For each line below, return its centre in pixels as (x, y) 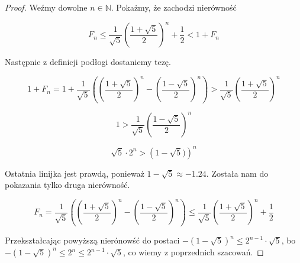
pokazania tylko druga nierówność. (67, 185)
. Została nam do (237, 173)
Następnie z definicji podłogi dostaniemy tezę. (88, 62)
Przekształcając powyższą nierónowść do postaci (92, 240)
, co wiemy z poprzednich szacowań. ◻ (193, 252)
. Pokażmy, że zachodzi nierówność (174, 7)
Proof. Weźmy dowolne (46, 7)
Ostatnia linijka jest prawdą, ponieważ (75, 173)
